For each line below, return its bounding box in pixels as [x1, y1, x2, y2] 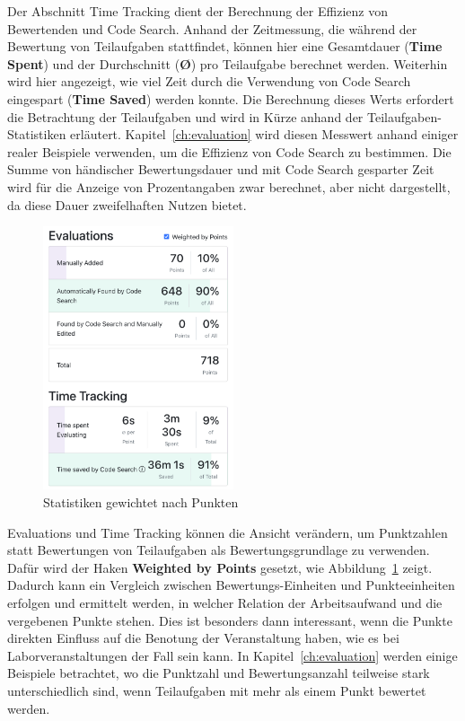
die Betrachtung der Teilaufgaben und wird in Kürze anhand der [7, 107, 364, 126]
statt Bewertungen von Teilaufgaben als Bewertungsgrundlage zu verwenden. [7, 541, 430, 559]
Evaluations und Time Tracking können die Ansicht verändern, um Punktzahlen [7, 523, 448, 541]
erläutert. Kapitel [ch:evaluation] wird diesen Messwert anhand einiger [70, 125, 459, 144]
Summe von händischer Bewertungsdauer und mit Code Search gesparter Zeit [7, 160, 434, 179]
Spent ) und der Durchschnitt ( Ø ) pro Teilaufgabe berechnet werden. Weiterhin [7, 54, 448, 73]
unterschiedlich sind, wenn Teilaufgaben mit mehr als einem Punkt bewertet [7, 681, 426, 700]
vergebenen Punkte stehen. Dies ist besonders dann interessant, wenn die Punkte [7, 611, 452, 629]
